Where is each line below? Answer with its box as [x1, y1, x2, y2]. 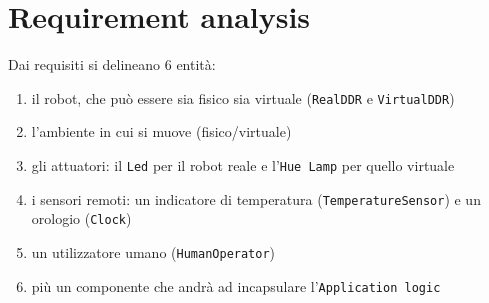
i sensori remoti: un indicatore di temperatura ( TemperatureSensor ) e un [31, 188, 481, 209]
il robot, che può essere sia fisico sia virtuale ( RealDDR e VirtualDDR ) [31, 87, 455, 108]
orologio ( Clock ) [31, 208, 132, 229]
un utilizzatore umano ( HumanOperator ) [31, 241, 276, 262]
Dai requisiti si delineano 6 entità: [8, 54, 216, 75]
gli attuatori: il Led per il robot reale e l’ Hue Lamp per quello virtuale [31, 154, 455, 175]
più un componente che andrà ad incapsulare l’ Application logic [31, 275, 441, 296]
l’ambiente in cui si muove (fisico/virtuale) [31, 121, 292, 142]
